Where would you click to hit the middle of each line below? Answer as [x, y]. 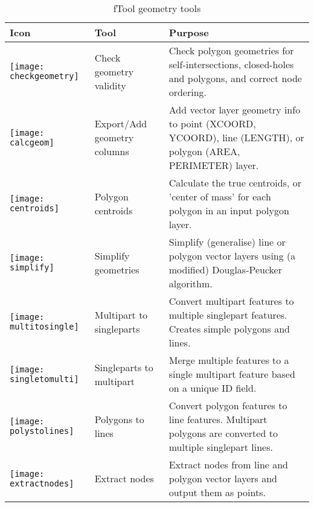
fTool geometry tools [157, 8]
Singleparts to [124, 367]
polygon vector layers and [223, 478]
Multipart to [121, 315]
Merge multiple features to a [229, 360]
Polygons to [119, 419]
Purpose [189, 32]
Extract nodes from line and [229, 464]
